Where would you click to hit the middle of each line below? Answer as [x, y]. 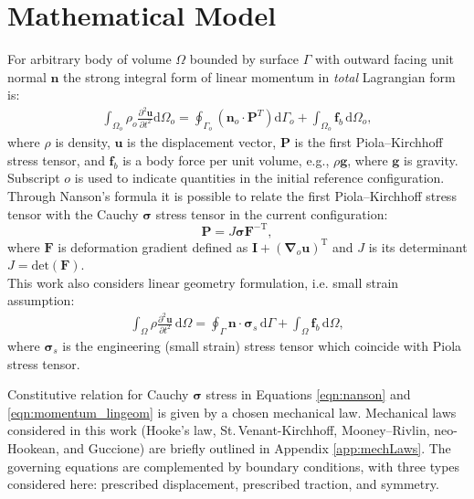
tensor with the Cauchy [73, 213]
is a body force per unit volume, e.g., [226, 159]
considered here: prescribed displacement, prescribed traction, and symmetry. [223, 484]
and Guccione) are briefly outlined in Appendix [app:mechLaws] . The [257, 447]
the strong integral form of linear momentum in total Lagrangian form [259, 76]
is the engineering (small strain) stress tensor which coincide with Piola [262, 345]
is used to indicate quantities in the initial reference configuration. [259, 178]
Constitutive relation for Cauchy [98, 394]
